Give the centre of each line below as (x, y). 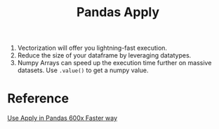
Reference (38, 99)
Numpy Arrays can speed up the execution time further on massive (114, 63)
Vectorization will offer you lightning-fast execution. (92, 48)
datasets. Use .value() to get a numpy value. (83, 70)
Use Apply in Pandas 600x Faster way (62, 118)
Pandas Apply (118, 12)
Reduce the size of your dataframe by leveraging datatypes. (104, 55)
